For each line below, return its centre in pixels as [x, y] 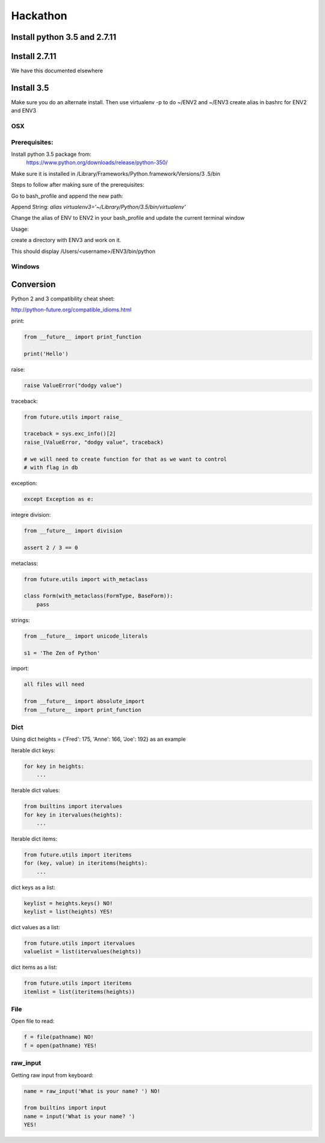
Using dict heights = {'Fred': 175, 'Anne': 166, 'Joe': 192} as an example [98, 739]
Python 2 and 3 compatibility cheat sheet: [63, 299]
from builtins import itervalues [73, 806]
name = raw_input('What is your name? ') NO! [92, 1091]
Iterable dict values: [36, 790]
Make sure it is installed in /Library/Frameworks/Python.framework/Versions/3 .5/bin [116, 173]
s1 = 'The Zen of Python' [62, 653]
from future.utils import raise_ [73, 417]
